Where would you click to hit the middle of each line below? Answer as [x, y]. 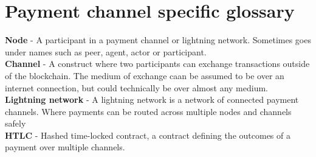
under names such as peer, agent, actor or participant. [106, 51]
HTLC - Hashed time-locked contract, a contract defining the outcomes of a [148, 135]
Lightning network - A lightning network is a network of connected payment [152, 99]
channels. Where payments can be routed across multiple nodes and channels [148, 111]
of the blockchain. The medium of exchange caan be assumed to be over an [145, 75]
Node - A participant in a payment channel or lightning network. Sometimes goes [158, 40]
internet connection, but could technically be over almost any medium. [136, 87]
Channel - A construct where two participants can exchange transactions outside [157, 64]
